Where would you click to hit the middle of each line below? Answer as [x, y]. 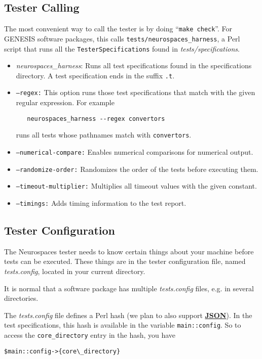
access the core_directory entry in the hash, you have [90, 335]
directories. [21, 298]
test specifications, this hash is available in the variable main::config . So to [123, 325]
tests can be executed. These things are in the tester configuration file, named [125, 261]
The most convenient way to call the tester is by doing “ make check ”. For [118, 29]
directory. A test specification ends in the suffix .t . [95, 75]
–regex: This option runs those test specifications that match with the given [136, 92]
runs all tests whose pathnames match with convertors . [104, 135]
